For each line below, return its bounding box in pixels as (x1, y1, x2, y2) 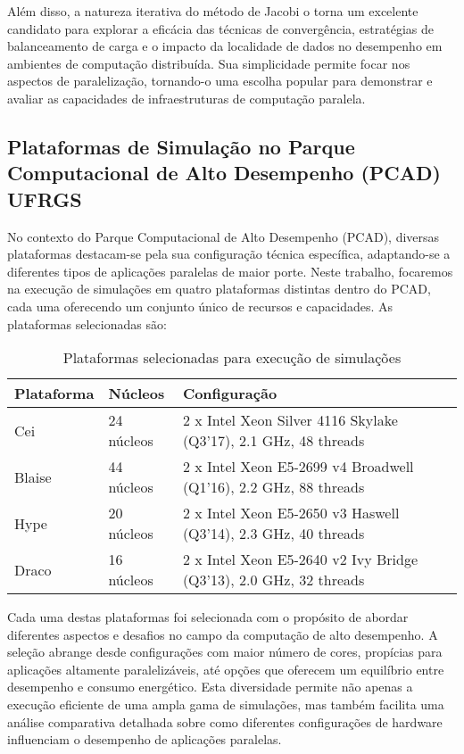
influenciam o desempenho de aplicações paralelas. (7, 730, 282, 749)
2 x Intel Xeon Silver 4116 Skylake (182, 410, 398, 431)
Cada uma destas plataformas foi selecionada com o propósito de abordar (7, 608, 409, 626)
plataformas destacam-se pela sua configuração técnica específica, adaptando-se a (7, 244, 451, 263)
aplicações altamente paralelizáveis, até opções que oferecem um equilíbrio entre (7, 659, 444, 678)
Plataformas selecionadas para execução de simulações (62, 347, 402, 369)
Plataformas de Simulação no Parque (7, 132, 355, 160)
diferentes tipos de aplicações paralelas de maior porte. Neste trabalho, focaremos (7, 261, 453, 280)
